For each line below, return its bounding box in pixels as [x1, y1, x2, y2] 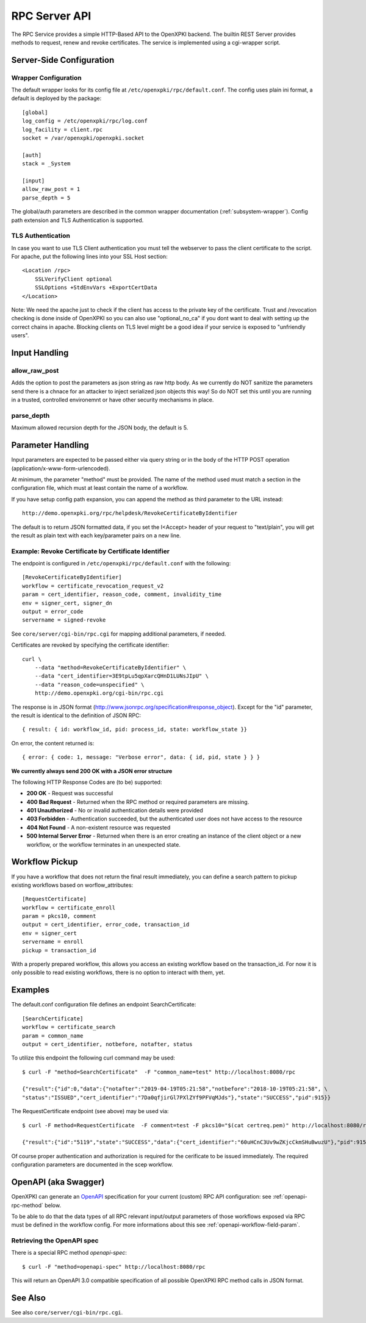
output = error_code [22, 608, 84, 615]
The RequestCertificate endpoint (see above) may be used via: [11, 1108, 169, 1115]
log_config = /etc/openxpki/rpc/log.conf [22, 118, 148, 124]
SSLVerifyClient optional [34, 275, 113, 282]
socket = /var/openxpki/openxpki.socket [22, 135, 145, 142]
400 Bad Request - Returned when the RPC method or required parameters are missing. [26, 798, 249, 805]
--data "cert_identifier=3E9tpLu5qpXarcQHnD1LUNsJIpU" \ [34, 673, 209, 679]
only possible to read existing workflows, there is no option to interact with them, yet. [11, 969, 225, 976]
